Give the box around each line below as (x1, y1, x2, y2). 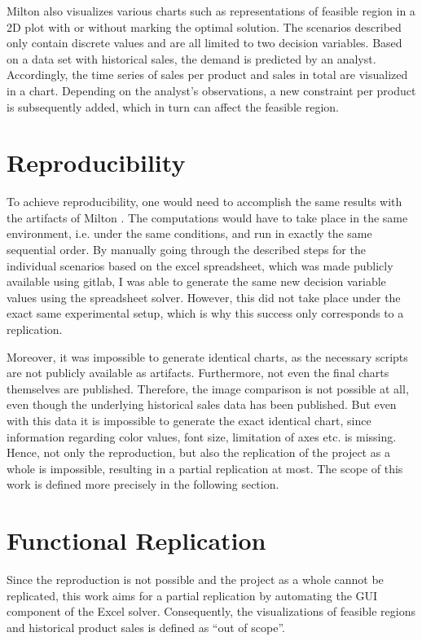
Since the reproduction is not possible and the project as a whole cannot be (7, 571, 384, 588)
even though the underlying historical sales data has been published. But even (7, 396, 397, 413)
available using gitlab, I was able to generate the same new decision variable (7, 273, 386, 290)
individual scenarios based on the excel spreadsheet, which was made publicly (7, 257, 393, 274)
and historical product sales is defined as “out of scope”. (7, 618, 285, 635)
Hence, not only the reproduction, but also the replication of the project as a (7, 444, 390, 461)
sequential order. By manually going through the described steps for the (7, 241, 366, 258)
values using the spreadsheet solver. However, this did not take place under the (7, 288, 401, 305)
